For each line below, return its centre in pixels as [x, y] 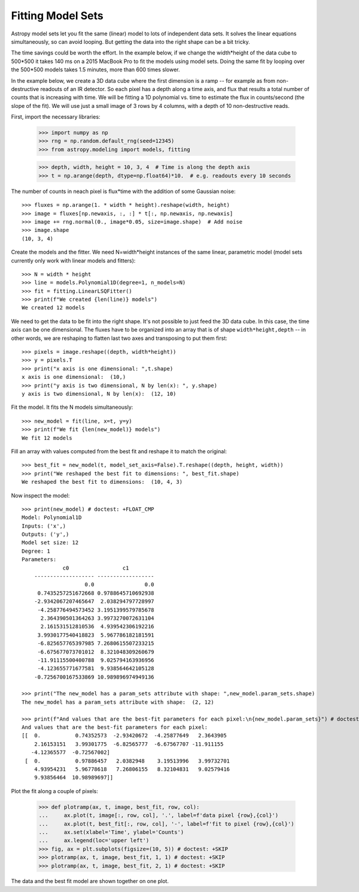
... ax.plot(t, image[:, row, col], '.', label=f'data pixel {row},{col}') [159, 816]
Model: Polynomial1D [52, 518]
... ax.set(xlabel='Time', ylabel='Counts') [111, 832]
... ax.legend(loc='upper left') [94, 840]
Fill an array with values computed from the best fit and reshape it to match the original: [119, 451]
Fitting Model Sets [57, 16]
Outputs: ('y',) [45, 534]
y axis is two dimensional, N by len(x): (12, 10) [99, 394]
